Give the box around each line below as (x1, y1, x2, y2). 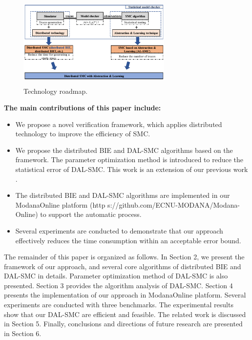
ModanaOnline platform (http (15, 199, 105, 210)
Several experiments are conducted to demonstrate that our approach (15, 225, 223, 235)
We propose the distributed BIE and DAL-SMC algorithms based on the (15, 145, 233, 155)
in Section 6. (4, 328, 42, 338)
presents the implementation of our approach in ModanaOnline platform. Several (4, 290, 246, 300)
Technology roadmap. (23, 86, 88, 96)
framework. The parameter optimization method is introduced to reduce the (15, 154, 243, 165)
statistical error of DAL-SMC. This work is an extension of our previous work (15, 164, 248, 174)
